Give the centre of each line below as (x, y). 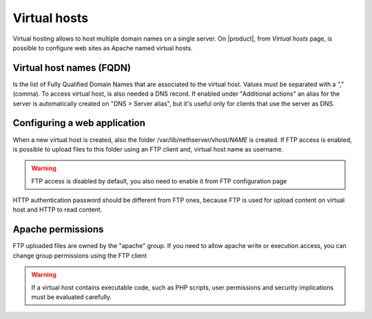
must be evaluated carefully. (72, 297)
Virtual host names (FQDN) (72, 68)
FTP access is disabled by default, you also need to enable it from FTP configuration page (159, 181)
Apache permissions (58, 230)
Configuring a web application (79, 123)
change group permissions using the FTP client (80, 256)
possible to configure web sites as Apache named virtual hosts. (103, 48)
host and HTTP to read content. (58, 209)
